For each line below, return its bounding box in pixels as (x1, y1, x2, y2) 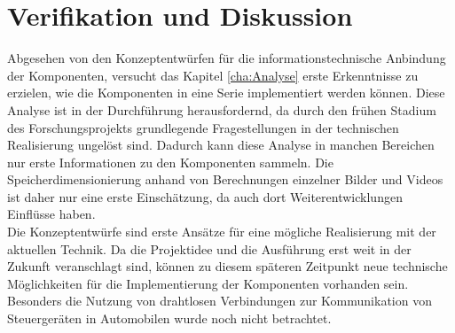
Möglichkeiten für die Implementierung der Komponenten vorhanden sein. (7, 274, 409, 292)
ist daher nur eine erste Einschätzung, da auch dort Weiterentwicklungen (7, 187, 403, 205)
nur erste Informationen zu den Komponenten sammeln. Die (7, 152, 333, 171)
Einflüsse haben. (7, 205, 96, 223)
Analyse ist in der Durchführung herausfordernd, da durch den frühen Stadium (7, 100, 436, 119)
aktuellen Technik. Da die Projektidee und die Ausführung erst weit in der (7, 239, 412, 258)
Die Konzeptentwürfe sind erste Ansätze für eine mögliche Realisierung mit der (7, 222, 436, 241)
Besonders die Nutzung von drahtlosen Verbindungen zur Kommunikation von (7, 291, 432, 310)
